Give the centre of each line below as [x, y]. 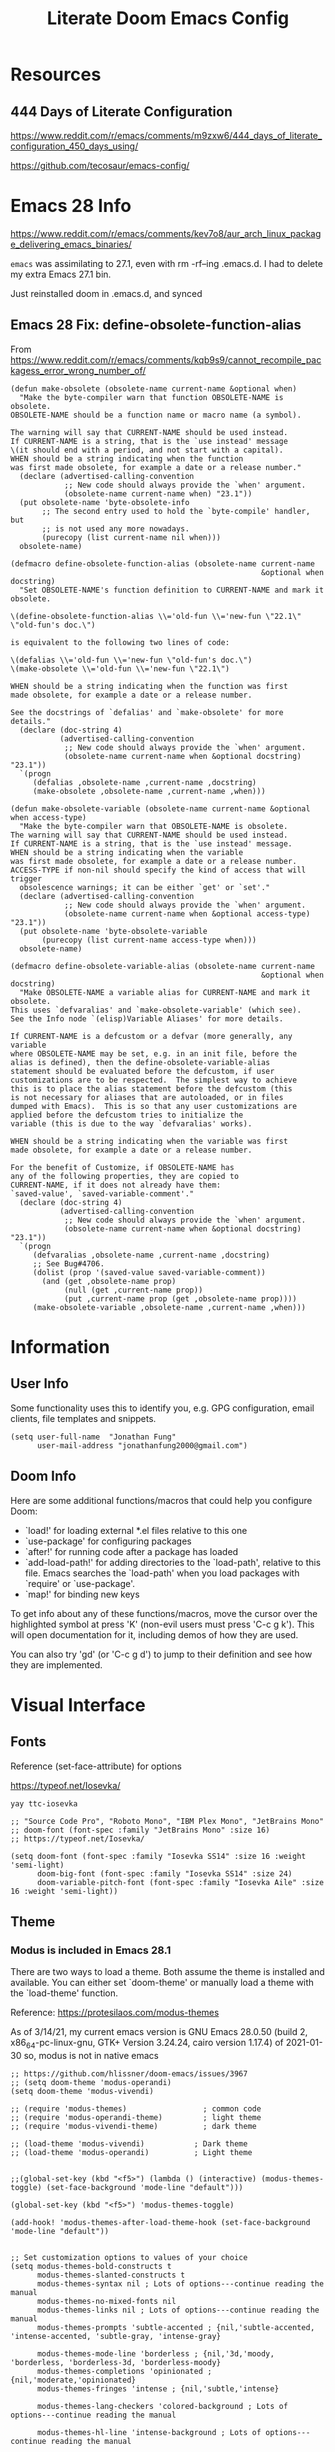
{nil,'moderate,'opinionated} [73, 2380]
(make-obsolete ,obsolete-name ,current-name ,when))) [149, 791]
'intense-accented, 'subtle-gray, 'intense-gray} [116, 2337]
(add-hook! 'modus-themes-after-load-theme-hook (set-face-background [160, 2223]
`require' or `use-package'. [80, 1583]
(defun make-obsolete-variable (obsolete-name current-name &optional [160, 808]
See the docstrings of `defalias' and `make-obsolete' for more [147, 712]
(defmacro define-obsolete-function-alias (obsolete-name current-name [162, 563]
